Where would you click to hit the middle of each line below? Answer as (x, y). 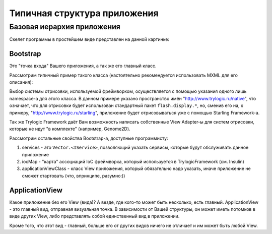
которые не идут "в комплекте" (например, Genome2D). (70, 129)
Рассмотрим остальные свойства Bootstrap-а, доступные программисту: (89, 138)
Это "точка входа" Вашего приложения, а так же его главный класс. (83, 66)
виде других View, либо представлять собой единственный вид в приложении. (94, 216)
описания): (21, 82)
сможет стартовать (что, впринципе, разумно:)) (74, 175)
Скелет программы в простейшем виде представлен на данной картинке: (89, 39)
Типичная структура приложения (84, 13)
